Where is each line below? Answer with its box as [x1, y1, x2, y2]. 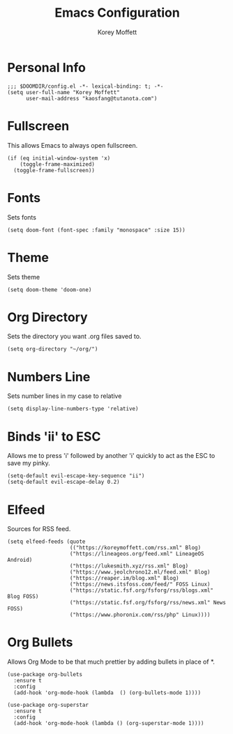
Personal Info [7, 59, 86, 75]
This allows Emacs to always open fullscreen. [7, 141, 138, 149]
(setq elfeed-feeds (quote [7, 538, 86, 545]
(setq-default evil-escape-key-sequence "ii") [7, 473, 145, 480]
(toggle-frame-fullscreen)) [13, 167, 96, 174]
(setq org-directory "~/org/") [7, 346, 98, 353]
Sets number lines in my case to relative [7, 392, 122, 400]
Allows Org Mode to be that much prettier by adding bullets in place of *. [7, 657, 215, 666]
